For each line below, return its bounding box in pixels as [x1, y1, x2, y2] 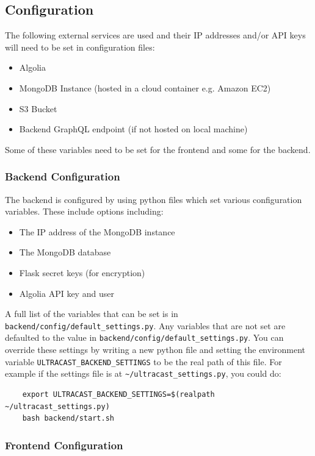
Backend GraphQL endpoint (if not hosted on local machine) [19, 123, 248, 135]
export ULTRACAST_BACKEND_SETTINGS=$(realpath [22, 390, 215, 399]
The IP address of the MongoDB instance [19, 225, 175, 238]
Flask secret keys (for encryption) [19, 266, 145, 279]
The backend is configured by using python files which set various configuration [5, 193, 302, 205]
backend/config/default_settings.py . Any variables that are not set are [5, 319, 286, 332]
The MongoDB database [19, 246, 111, 258]
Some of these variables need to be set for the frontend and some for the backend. [5, 143, 311, 155]
